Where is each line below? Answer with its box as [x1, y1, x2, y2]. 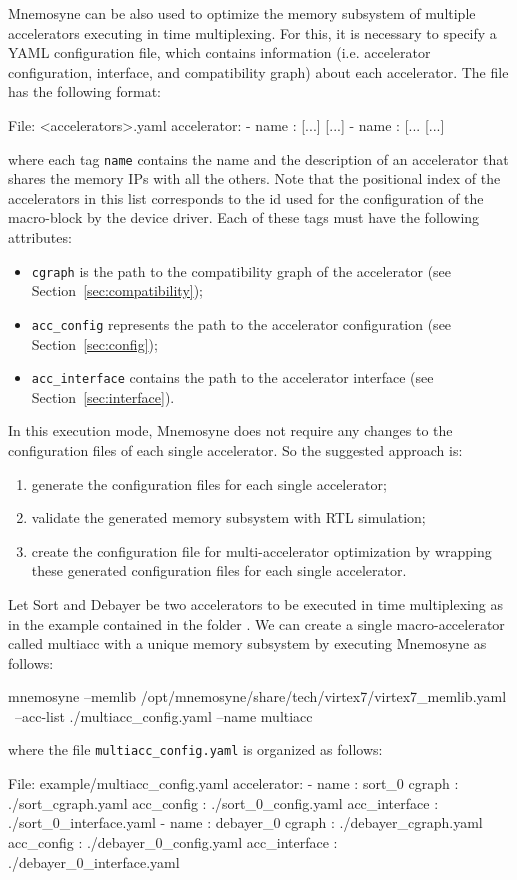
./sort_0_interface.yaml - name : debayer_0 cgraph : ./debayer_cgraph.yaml [8, 812, 483, 833]
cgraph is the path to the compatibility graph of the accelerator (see [31, 260, 452, 281]
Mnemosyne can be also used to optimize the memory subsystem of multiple [8, 3, 476, 23]
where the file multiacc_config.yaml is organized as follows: [8, 739, 383, 760]
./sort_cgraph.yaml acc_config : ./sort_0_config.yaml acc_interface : [8, 792, 439, 813]
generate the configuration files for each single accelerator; [31, 473, 387, 494]
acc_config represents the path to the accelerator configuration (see [31, 313, 452, 334]
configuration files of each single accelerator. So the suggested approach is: [8, 439, 463, 460]
